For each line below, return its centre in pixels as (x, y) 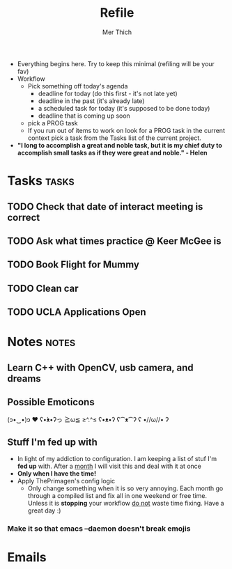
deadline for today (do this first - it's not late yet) (108, 93)
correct (24, 217)
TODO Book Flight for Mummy (73, 265)
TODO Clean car (43, 288)
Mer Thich (117, 32)
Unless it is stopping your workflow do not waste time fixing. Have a (126, 504)
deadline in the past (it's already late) (91, 101)
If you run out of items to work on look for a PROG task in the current (126, 130)
